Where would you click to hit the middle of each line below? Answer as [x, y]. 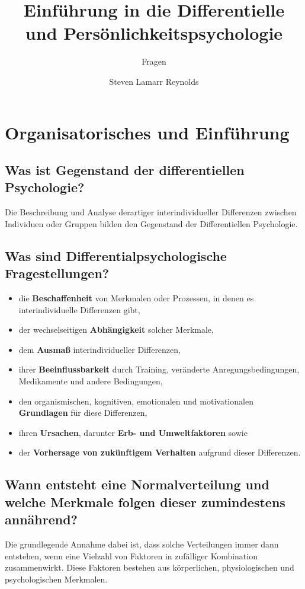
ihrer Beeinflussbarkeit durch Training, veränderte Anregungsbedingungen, [159, 369]
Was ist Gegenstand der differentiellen [125, 170]
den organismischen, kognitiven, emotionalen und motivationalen [136, 401]
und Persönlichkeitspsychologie [154, 33]
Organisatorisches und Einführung [147, 132]
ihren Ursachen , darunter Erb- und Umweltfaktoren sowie [133, 432]
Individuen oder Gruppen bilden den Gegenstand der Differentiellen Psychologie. [151, 223]
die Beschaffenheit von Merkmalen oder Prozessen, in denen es [136, 298]
